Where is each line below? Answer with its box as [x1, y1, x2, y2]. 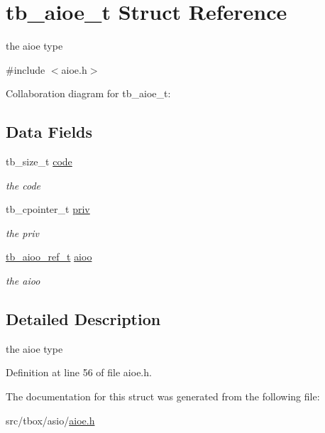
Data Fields [6, 121, 93, 143]
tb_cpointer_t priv [6, 202, 90, 217]
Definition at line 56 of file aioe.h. [6, 365, 152, 380]
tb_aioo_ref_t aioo [6, 249, 92, 264]
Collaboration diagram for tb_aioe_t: [6, 86, 171, 101]
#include [6, 62, 45, 77]
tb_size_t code [6, 154, 72, 169]
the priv [6, 225, 40, 240]
